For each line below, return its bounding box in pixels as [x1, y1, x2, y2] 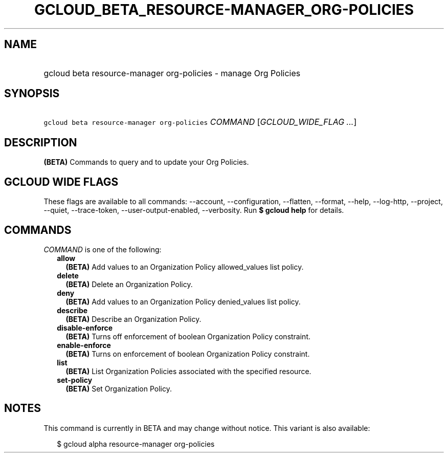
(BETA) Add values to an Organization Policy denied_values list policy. [65, 297, 301, 306]
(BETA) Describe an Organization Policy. [65, 314, 201, 323]
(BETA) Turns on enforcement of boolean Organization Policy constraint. [65, 349, 310, 358]
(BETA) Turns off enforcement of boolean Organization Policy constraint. [65, 332, 311, 341]
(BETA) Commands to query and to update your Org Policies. [43, 158, 249, 167]
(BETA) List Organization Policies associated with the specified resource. [65, 366, 311, 376]
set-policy [57, 375, 93, 384]
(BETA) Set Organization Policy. [65, 384, 172, 393]
